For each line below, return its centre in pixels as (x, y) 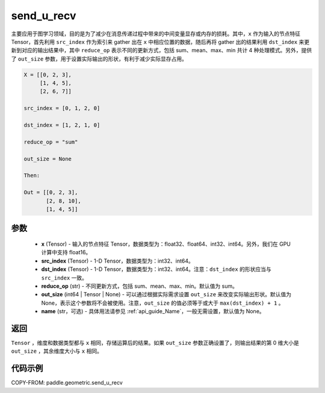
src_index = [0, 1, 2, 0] (62, 108)
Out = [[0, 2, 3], (51, 193)
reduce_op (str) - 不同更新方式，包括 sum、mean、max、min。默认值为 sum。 (139, 286)
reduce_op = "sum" (51, 142)
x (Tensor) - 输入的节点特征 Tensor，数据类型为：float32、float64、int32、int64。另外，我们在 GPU (166, 244)
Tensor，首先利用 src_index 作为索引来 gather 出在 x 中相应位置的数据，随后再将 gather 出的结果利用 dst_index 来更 (160, 41)
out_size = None (48, 159)
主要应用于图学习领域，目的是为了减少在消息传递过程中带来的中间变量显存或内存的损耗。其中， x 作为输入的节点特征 (156, 34)
